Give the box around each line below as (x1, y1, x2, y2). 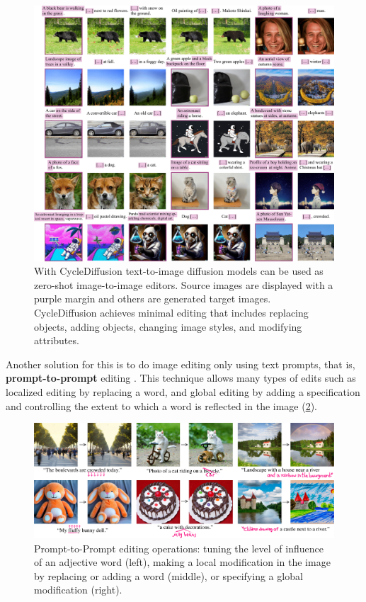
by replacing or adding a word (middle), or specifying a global (34, 568, 303, 583)
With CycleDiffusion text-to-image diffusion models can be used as (34, 263, 324, 278)
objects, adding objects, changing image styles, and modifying (34, 319, 302, 334)
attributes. (34, 333, 79, 348)
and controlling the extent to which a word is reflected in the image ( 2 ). (6, 398, 318, 413)
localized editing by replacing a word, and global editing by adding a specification (6, 384, 360, 399)
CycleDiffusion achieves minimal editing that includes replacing (34, 305, 309, 320)
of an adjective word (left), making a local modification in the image (34, 555, 331, 569)
